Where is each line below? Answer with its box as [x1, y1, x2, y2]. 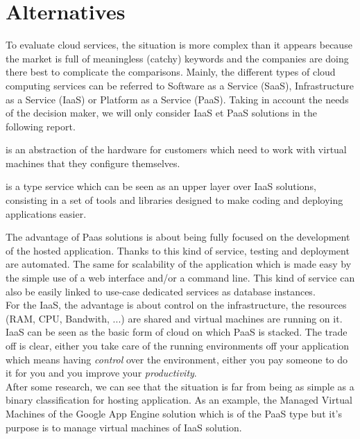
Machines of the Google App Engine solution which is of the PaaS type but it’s [6, 406, 342, 420]
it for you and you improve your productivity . [6, 365, 197, 380]
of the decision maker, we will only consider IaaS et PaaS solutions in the [6, 105, 317, 120]
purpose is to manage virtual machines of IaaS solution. [6, 420, 242, 434]
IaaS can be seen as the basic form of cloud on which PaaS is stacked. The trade [6, 325, 348, 339]
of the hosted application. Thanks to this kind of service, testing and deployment [6, 243, 350, 257]
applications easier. [6, 206, 87, 221]
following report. [6, 119, 76, 133]
